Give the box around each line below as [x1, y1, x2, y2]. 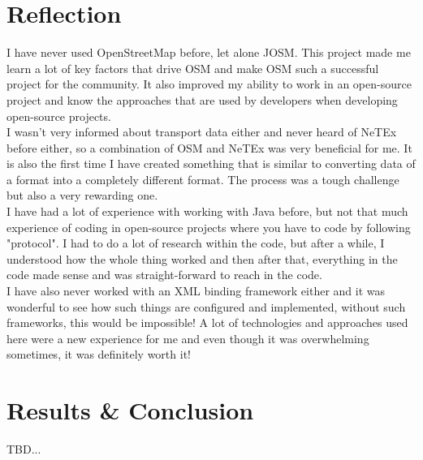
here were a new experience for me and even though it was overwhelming [6, 329, 369, 346]
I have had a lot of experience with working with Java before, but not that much [6, 203, 408, 220]
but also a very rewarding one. [6, 187, 158, 204]
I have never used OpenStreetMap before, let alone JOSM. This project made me [6, 44, 411, 61]
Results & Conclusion [6, 393, 254, 427]
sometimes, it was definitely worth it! [6, 346, 191, 363]
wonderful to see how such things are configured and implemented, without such [6, 298, 406, 315]
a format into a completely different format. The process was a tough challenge [6, 170, 399, 187]
